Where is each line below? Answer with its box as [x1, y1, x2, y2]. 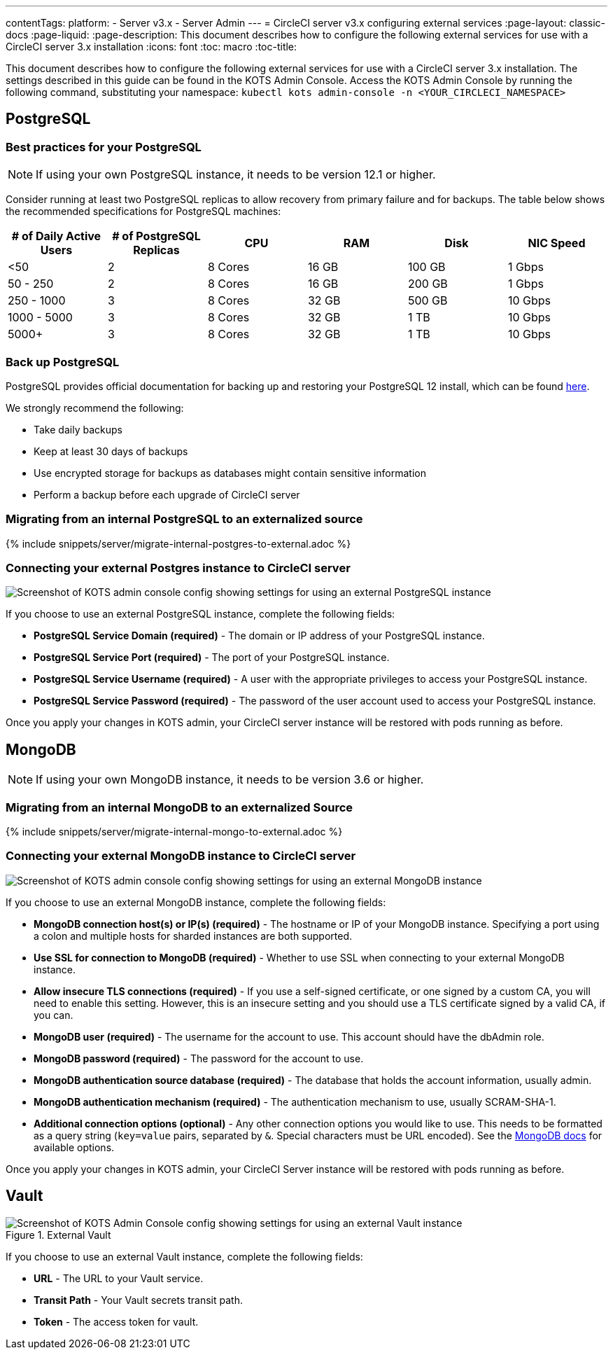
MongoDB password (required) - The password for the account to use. [34, 1052, 364, 1064]
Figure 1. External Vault [6, 1228, 111, 1241]
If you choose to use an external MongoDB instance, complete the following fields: [6, 896, 386, 908]
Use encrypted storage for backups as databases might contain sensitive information [34, 466, 426, 479]
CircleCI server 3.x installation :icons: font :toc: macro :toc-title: [6, 41, 297, 53]
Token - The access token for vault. [34, 1315, 199, 1328]
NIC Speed [528, 236, 586, 251]
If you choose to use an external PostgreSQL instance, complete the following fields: [6, 608, 395, 620]
